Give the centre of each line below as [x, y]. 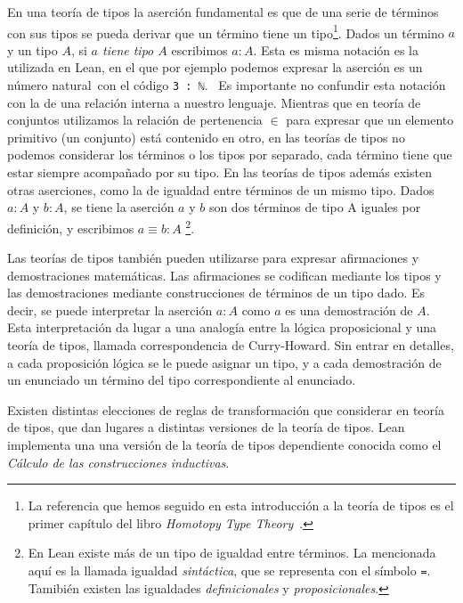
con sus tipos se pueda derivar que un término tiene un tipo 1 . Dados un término [226, 31]
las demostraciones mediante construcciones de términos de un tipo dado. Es [216, 293]
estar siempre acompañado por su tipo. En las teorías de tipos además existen [219, 172]
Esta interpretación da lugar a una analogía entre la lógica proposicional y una [222, 327]
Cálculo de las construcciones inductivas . [118, 462]
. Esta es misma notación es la [336, 49]
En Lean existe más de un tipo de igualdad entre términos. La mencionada [232, 553]
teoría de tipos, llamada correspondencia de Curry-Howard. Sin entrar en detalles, [231, 345]
